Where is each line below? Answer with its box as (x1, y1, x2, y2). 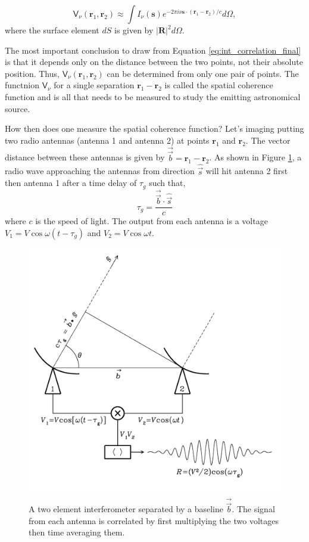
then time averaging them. (29, 526, 125, 538)
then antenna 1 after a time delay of (5, 176, 137, 189)
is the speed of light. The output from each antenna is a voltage (35, 215, 268, 227)
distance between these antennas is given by (5, 151, 165, 163)
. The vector (245, 134, 291, 146)
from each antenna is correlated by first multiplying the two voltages (29, 514, 279, 526)
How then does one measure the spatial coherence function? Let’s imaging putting (5, 122, 304, 135)
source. (5, 102, 30, 114)
